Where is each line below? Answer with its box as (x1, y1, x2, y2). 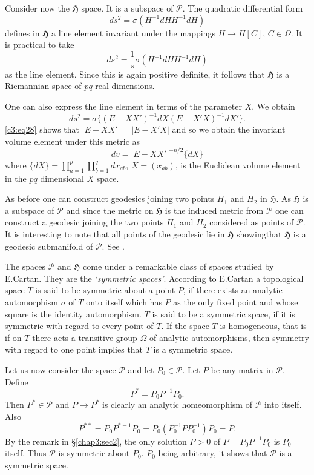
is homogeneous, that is (220, 319, 307, 332)
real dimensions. (95, 79, 155, 92)
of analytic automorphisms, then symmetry (149, 331, 309, 344)
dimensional (40, 171, 84, 184)
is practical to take (5, 38, 74, 51)
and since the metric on (66, 204, 154, 216)
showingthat (236, 227, 282, 240)
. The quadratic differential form (182, 2, 303, 14)
